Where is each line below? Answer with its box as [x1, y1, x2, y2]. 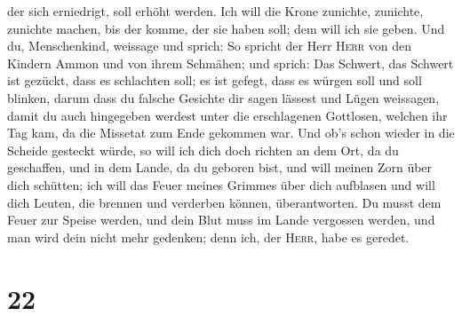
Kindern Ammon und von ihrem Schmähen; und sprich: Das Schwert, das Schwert [7, 53, 454, 72]
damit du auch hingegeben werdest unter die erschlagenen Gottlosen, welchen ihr [7, 106, 448, 124]
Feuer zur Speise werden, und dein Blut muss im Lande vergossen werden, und [7, 210, 435, 229]
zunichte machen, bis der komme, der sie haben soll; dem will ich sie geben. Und [7, 19, 445, 37]
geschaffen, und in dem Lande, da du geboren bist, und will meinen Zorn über [7, 158, 433, 177]
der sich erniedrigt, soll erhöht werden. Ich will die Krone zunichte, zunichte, [7, 2, 424, 20]
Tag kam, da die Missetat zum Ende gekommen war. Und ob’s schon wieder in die [7, 123, 455, 142]
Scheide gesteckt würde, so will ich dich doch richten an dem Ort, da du [7, 140, 399, 159]
